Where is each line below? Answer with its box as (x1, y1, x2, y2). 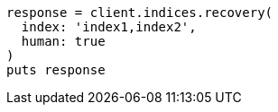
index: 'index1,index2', (21, 20, 197, 34)
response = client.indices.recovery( (6, 5, 273, 20)
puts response (6, 63, 106, 77)
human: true (21, 34, 106, 48)
